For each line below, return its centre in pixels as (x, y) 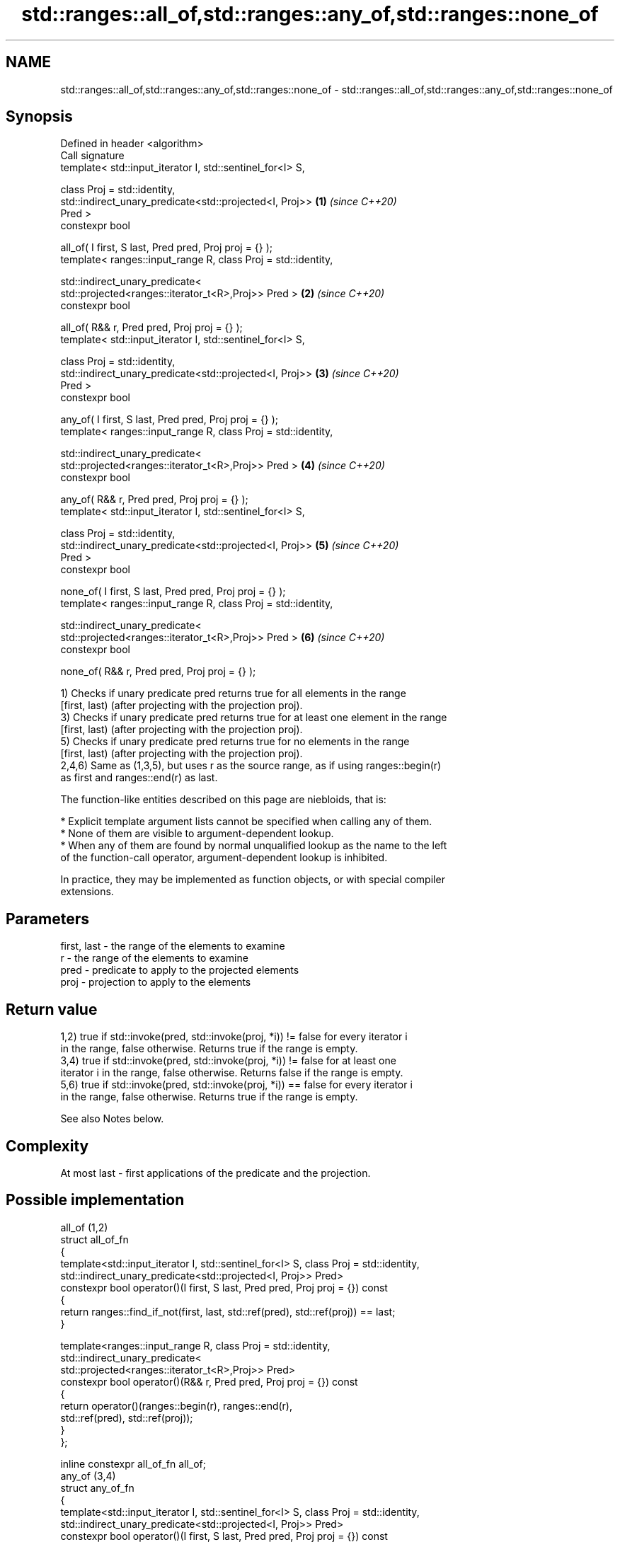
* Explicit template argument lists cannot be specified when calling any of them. (246, 822)
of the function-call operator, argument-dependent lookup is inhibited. (224, 858)
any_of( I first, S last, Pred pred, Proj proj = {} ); (170, 420)
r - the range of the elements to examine (154, 958)
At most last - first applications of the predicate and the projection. (216, 1173)
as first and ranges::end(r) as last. (139, 778)
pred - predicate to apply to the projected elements (180, 970)
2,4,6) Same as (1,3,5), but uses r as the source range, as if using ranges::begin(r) (251, 766)
